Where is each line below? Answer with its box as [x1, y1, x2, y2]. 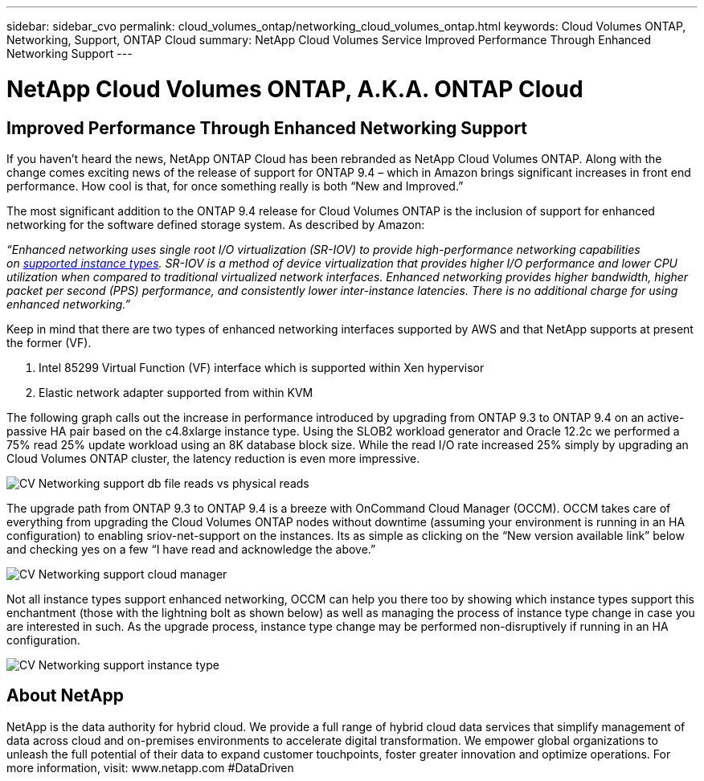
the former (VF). [6, 335, 92, 350]
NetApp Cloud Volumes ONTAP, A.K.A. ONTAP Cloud [6, 75, 583, 103]
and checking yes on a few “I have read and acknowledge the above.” [6, 542, 376, 556]
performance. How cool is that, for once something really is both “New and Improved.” [6, 178, 464, 193]
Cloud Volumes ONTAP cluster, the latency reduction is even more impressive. [6, 451, 420, 465]
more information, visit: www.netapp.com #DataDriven [6, 760, 294, 775]
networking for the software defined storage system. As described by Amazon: [6, 217, 425, 231]
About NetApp [6, 685, 124, 706]
